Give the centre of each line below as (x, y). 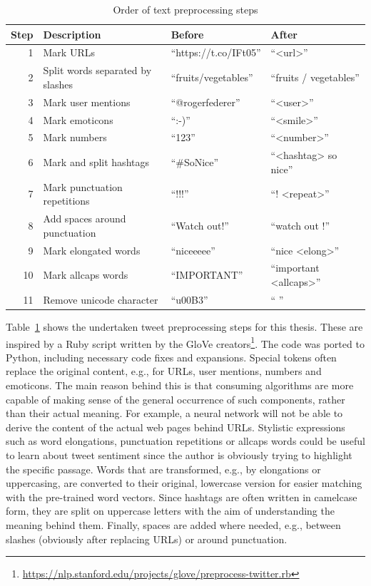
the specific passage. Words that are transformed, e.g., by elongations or (163, 469)
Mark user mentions (87, 102)
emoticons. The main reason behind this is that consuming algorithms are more (180, 385)
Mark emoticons (78, 119)
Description (72, 34)
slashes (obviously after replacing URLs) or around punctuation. (147, 539)
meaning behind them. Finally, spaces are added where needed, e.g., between (173, 524)
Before (187, 34)
